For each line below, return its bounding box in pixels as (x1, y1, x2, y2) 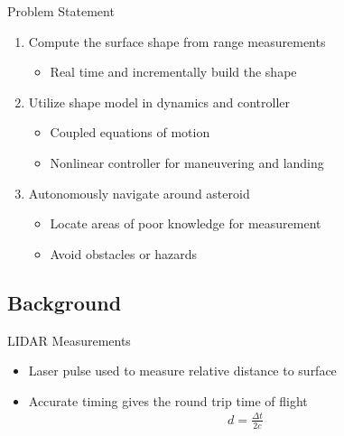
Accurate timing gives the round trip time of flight (28, 391, 308, 410)
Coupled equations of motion (50, 123, 210, 142)
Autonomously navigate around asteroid (28, 183, 250, 202)
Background (7, 288, 122, 316)
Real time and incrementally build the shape (50, 62, 297, 81)
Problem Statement (7, 2, 115, 20)
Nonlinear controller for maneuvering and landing (50, 153, 324, 172)
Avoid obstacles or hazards (50, 244, 198, 263)
